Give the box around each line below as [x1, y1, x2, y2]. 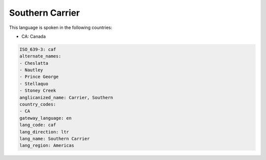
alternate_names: [19, 53, 62, 59]
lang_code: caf [19, 122, 56, 128]
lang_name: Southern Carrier [19, 136, 90, 141]
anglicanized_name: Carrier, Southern [19, 95, 113, 100]
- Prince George [19, 74, 59, 80]
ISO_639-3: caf [19, 47, 56, 52]
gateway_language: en [19, 115, 72, 121]
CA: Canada [21, 33, 46, 39]
